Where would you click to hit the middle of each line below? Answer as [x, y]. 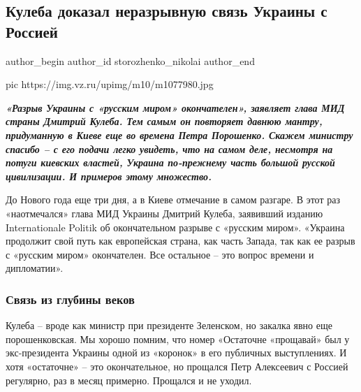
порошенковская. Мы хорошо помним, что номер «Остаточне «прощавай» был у [178, 339]
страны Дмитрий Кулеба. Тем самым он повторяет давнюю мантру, [164, 121]
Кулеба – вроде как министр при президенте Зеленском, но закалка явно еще [169, 325]
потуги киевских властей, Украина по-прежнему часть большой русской [170, 162]
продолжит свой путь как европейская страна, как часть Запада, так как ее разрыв [180, 241]
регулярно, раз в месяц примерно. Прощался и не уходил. [129, 380]
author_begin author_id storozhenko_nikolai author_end [130, 60]
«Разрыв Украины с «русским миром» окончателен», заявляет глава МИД [175, 107]
